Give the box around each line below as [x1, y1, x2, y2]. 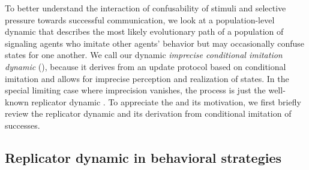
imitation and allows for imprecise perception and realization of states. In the [5, 72, 289, 84]
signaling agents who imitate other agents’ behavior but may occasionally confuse [5, 37, 305, 49]
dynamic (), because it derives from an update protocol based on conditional [5, 60, 286, 72]
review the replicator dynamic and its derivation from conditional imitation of [5, 107, 292, 120]
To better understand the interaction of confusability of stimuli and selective [5, 2, 286, 14]
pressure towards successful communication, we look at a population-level [5, 13, 275, 26]
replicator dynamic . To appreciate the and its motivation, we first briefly [31, 95, 301, 108]
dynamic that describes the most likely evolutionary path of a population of [5, 25, 284, 38]
